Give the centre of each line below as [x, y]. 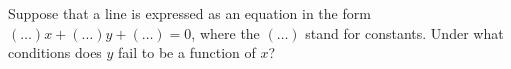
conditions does [55, 52]
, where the [225, 32]
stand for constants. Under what [404, 32]
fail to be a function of [187, 52]
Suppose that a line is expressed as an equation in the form [189, 13]
